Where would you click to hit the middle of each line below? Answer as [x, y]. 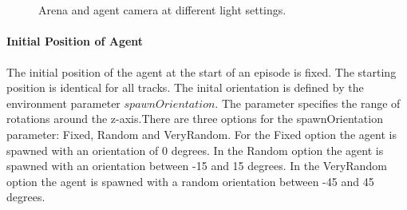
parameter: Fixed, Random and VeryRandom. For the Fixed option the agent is [202, 134]
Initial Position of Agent [75, 41]
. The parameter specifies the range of [308, 103]
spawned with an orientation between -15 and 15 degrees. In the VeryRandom [197, 166]
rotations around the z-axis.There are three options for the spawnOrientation [195, 119]
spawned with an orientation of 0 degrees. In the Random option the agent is [195, 150]
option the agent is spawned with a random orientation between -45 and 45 [190, 181]
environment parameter [63, 103]
